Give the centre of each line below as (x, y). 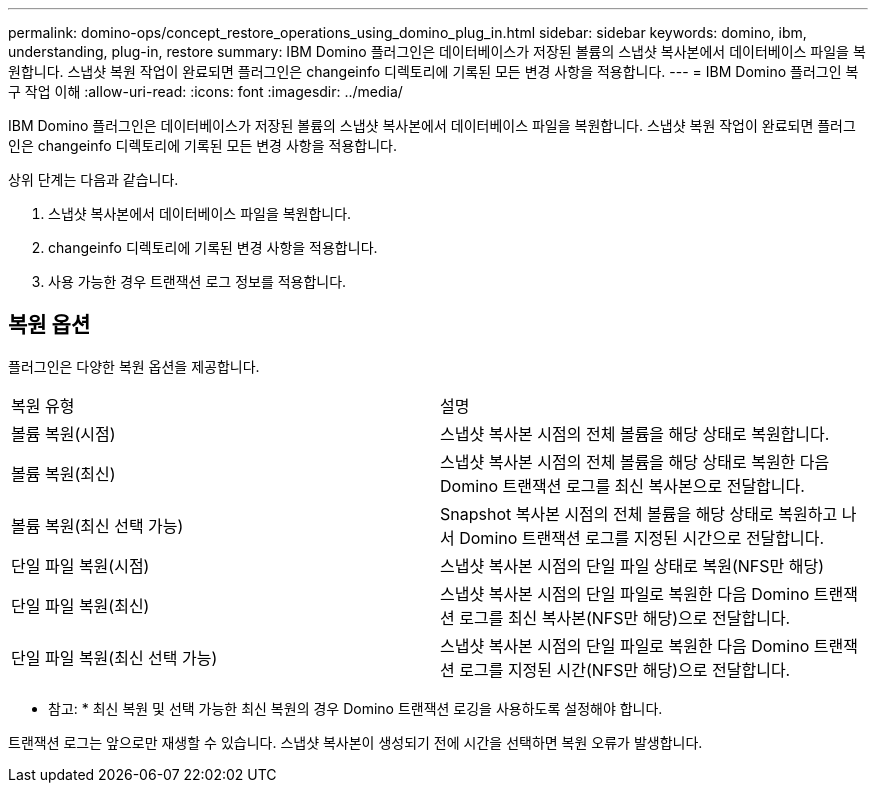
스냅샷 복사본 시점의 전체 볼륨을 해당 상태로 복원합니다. (635, 433)
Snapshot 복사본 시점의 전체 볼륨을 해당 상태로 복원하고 (639, 513)
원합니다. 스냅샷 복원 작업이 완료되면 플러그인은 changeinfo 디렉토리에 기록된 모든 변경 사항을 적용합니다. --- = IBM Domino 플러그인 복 (433, 71)
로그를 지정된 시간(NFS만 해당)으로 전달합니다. (625, 669)
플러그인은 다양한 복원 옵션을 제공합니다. (134, 366)
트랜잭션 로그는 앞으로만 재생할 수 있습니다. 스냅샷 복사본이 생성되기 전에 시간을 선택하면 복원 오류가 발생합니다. (355, 742)
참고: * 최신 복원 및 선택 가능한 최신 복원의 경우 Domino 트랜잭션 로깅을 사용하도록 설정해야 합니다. (355, 708)
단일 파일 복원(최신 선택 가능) (114, 657)
